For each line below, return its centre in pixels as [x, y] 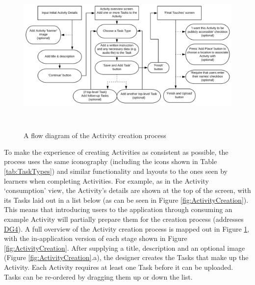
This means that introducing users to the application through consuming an [118, 209]
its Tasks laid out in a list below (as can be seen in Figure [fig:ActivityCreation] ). [126, 200]
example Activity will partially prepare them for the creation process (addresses [124, 219]
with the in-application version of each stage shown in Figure [96, 238]
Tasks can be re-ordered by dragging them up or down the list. [98, 276]
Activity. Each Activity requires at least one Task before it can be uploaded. [119, 267]
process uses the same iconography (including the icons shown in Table [111, 161]
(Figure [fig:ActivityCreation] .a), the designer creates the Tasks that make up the [126, 257]
